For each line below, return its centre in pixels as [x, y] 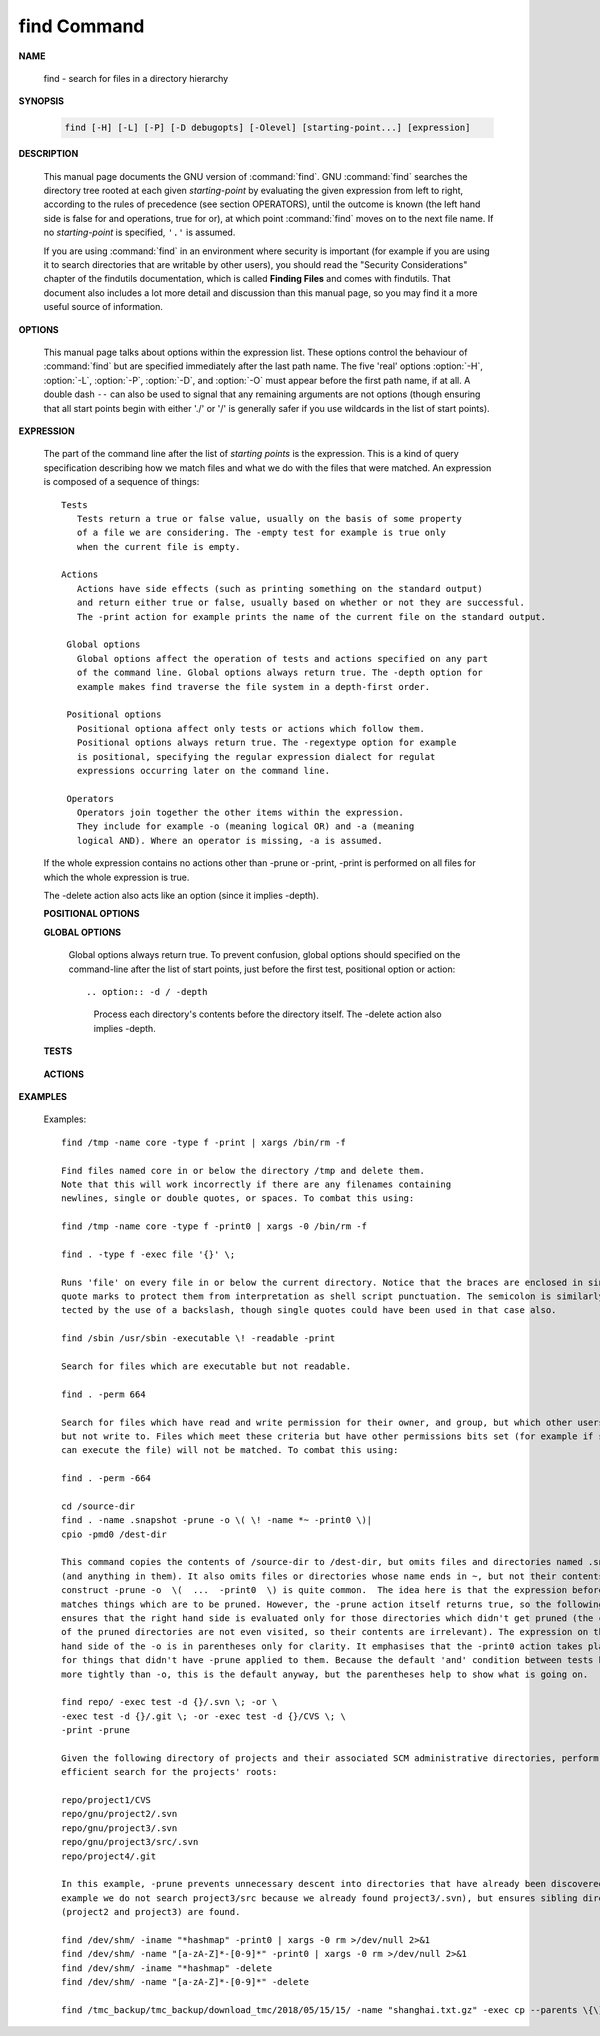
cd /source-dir [98, 1506]
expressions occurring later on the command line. [203, 770]
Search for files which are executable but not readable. [206, 1366]
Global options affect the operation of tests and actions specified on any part [282, 658]
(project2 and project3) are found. [151, 1912]
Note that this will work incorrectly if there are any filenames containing [256, 1184]
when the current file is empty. [158, 546]
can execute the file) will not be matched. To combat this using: [230, 1450]
